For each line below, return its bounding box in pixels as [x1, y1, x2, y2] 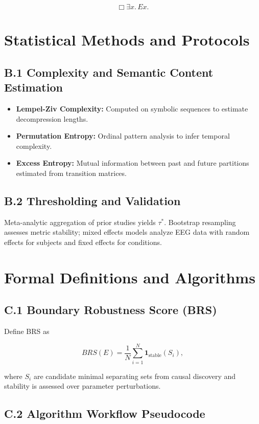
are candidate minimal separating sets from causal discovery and [33, 370, 236, 381]
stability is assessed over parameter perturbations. [4, 381, 161, 391]
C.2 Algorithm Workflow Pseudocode [4, 406, 205, 421]
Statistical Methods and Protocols [4, 29, 250, 50]
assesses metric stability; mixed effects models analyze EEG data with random [4, 227, 250, 237]
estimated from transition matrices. [16, 167, 127, 178]
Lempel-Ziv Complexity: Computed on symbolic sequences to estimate [16, 103, 248, 114]
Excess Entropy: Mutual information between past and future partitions [16, 158, 249, 168]
